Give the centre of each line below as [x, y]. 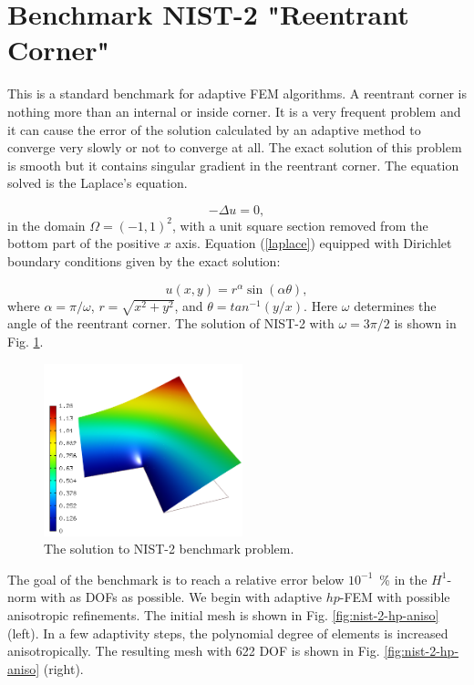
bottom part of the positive [83, 243]
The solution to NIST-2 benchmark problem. [169, 549]
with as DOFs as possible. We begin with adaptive [181, 597]
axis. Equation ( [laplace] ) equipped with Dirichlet [314, 243]
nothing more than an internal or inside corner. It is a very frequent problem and [234, 111]
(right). [63, 668]
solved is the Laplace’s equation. [98, 183]
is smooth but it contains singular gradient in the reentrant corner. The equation [233, 165]
